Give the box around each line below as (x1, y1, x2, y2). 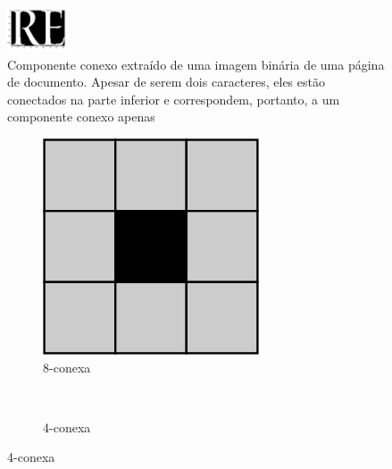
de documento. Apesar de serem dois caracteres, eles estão (7, 72, 325, 91)
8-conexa (43, 357, 91, 376)
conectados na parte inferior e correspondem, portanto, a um (7, 89, 340, 108)
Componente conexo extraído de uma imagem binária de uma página (7, 54, 385, 73)
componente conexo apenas (7, 107, 155, 126)
